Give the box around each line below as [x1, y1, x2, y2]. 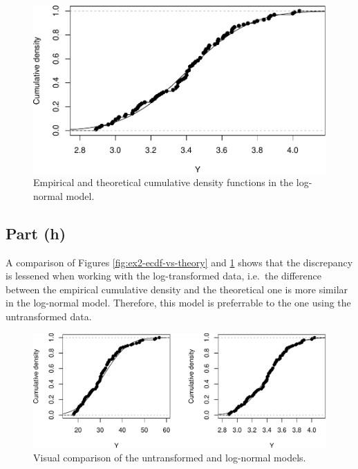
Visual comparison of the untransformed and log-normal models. [33, 450, 306, 465]
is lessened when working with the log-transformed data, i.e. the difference [6, 268, 322, 283]
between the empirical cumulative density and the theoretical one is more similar [6, 282, 348, 296]
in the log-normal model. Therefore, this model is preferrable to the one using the [6, 295, 351, 310]
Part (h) [6, 222, 66, 243]
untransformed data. [6, 309, 92, 324]
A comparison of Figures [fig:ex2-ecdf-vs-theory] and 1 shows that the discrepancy [6, 255, 353, 269]
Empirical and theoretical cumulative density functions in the [33, 175, 294, 190]
